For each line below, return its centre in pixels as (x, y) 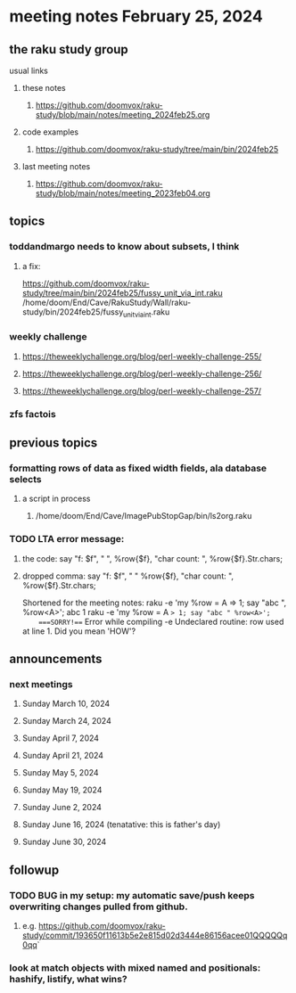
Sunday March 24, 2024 (66, 721)
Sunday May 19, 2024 (62, 790)
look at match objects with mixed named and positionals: (135, 967)
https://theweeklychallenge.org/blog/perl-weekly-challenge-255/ (142, 356)
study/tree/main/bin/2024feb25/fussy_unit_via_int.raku (122, 292)
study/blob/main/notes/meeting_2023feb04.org (123, 193)
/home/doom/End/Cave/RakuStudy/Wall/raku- (107, 302)
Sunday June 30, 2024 (64, 842)
